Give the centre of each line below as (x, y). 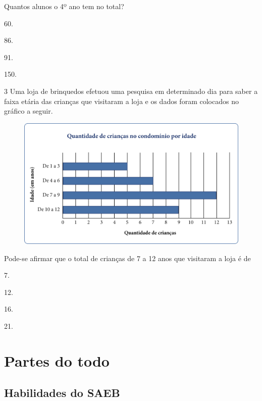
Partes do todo (57, 360)
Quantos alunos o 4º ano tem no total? (64, 6)
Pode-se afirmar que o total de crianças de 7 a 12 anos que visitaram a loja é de (127, 258)
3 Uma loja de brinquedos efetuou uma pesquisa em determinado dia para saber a (131, 91)
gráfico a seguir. (29, 111)
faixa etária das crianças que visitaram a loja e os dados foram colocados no (121, 101)
